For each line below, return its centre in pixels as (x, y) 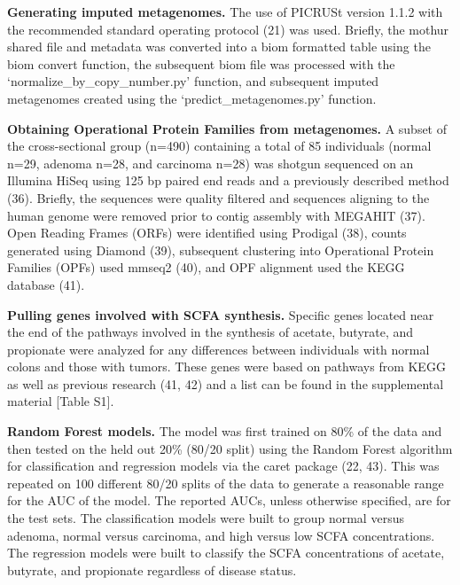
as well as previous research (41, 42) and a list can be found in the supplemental (226, 383)
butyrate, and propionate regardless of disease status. (152, 569)
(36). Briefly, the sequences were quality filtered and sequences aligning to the (218, 197)
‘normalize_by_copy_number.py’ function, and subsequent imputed (193, 81)
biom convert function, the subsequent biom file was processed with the (201, 63)
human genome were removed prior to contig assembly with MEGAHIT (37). (216, 215)
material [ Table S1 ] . (61, 401)
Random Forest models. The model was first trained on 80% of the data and (225, 431)
